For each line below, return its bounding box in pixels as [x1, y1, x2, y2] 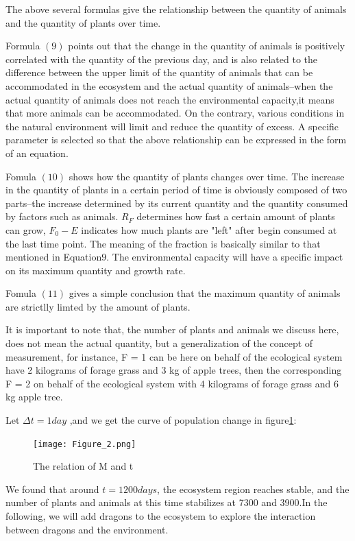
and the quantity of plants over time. [5, 15, 161, 29]
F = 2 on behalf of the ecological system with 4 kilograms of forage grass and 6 [5, 376, 339, 390]
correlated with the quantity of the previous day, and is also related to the [5, 51, 318, 66]
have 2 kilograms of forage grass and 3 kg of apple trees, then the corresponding [5, 363, 342, 377]
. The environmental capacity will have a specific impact [106, 250, 343, 264]
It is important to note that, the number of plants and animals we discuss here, [5, 322, 339, 337]
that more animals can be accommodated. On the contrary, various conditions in [5, 106, 345, 120]
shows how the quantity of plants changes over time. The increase [69, 169, 345, 183]
